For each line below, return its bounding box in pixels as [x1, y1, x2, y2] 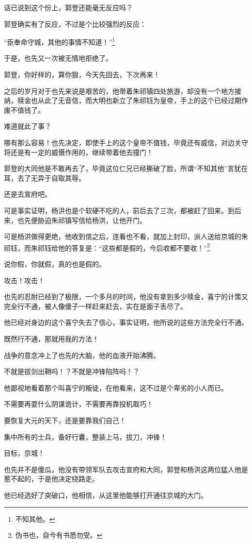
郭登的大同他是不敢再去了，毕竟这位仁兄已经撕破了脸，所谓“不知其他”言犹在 [4, 163, 248, 173]
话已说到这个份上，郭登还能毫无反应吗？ [4, 2, 133, 12]
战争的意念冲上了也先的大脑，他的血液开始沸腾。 [4, 350, 160, 360]
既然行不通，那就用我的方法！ [4, 333, 99, 343]
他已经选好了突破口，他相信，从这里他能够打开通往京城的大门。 [4, 490, 207, 500]
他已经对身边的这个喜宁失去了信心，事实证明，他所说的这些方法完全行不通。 [4, 317, 248, 327]
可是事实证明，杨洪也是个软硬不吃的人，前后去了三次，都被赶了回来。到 [4, 205, 235, 215]
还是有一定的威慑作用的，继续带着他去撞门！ [10, 147, 153, 157]
